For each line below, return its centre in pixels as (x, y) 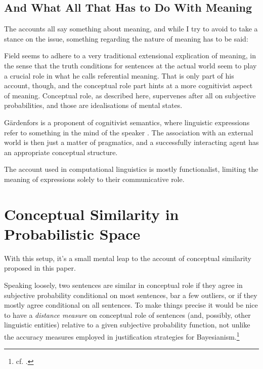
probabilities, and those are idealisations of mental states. (93, 105)
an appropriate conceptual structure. (61, 152)
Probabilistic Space (72, 233)
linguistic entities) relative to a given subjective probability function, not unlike (127, 325)
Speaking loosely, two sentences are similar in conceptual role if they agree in (123, 285)
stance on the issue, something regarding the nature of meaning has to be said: (126, 38)
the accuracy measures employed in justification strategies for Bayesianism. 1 (122, 336)
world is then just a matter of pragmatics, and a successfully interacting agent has (131, 142)
